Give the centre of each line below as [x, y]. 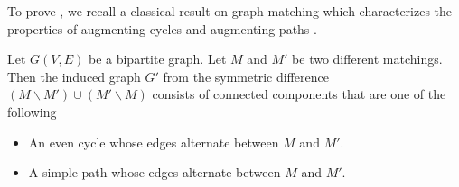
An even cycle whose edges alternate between [154, 142]
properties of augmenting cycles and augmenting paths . [162, 28]
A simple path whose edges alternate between [155, 172]
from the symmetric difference [246, 76]
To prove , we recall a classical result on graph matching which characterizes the [230, 11]
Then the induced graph [74, 76]
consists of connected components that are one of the [299, 94]
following [32, 111]
